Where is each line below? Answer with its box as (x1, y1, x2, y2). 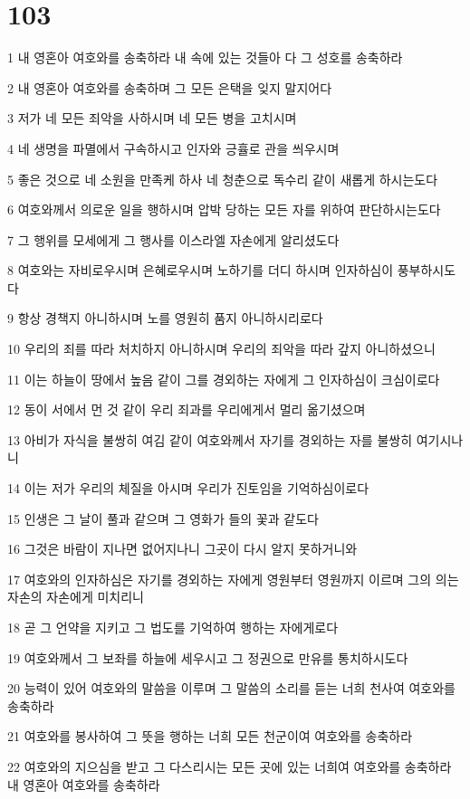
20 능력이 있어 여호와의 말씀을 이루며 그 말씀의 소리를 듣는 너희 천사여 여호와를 (7, 679, 456, 698)
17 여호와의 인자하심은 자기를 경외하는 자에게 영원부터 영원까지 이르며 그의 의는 (7, 569, 459, 588)
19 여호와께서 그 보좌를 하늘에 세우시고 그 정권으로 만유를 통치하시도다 (7, 648, 408, 667)
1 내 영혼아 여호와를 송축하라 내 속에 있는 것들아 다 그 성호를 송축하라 (7, 48, 403, 67)
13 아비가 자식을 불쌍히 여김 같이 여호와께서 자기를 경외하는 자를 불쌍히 (7, 430, 413, 449)
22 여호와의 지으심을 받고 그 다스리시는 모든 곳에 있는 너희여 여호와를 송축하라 (7, 756, 452, 775)
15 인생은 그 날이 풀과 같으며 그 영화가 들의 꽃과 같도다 (7, 509, 319, 528)
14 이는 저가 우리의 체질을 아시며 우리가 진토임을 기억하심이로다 (7, 479, 369, 498)
